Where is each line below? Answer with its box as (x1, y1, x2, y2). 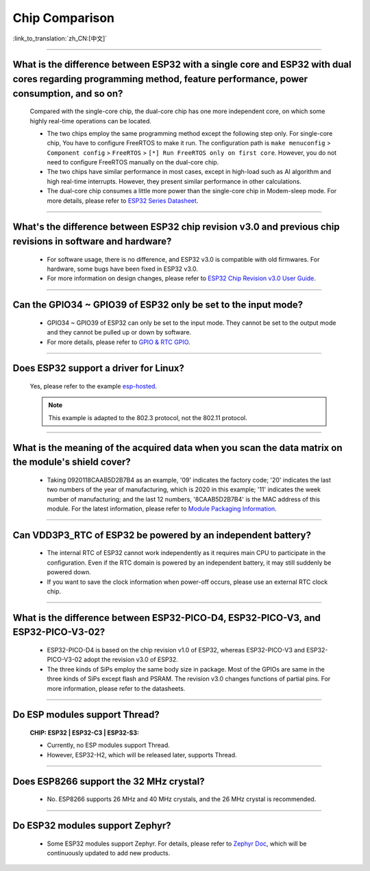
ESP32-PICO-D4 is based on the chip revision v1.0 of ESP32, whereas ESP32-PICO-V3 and (47, 646, 305, 654)
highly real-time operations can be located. (29, 116, 152, 125)
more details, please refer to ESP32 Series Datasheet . (47, 196, 199, 205)
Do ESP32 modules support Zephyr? (12, 820, 171, 831)
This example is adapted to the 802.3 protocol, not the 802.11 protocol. (48, 413, 247, 421)
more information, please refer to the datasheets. (47, 684, 186, 692)
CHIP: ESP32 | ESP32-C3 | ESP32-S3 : (29, 728, 140, 737)
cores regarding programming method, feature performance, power (12, 73, 308, 85)
